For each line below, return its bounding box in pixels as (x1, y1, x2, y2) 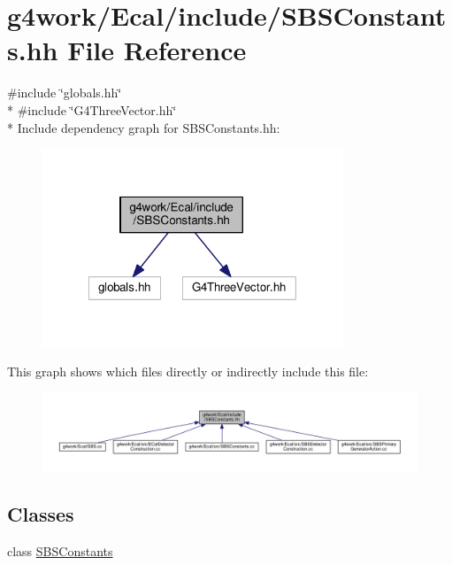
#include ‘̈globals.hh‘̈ (7, 83, 122, 102)
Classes (7, 499, 74, 527)
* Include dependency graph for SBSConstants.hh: (7, 118, 280, 136)
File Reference (67, 32, 247, 68)
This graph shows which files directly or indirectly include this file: (7, 362, 369, 381)
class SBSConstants (7, 541, 113, 560)
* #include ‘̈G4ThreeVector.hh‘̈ (7, 100, 177, 119)
